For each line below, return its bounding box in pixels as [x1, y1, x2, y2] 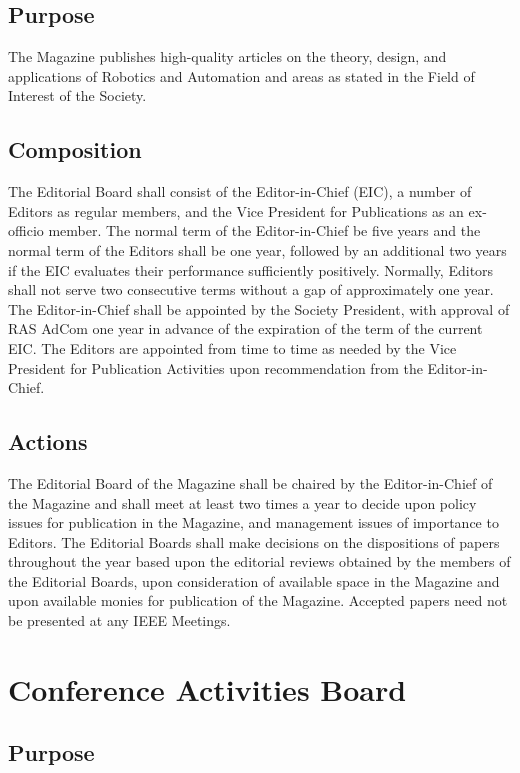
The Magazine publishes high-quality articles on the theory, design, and [8, 46, 447, 67]
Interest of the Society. [8, 85, 147, 106]
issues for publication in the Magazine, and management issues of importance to [8, 512, 499, 533]
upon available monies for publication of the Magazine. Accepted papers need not [8, 590, 508, 611]
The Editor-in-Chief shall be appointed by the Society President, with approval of [8, 298, 510, 319]
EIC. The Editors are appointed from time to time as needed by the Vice [8, 337, 457, 358]
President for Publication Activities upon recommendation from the [8, 357, 423, 378]
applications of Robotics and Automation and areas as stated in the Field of [8, 65, 475, 86]
